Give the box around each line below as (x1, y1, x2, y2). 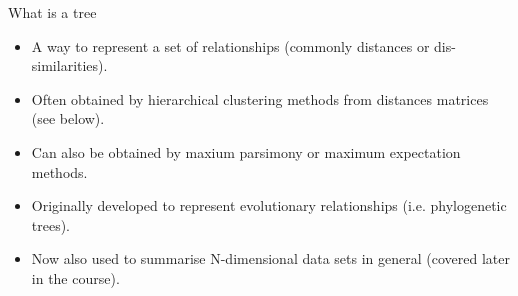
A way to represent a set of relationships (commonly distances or (31, 35, 430, 56)
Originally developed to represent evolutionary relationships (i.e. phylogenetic (31, 195, 507, 216)
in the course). (31, 267, 120, 288)
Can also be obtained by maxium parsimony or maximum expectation (31, 141, 461, 162)
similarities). (31, 55, 108, 76)
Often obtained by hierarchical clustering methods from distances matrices (31, 88, 489, 109)
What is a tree (8, 2, 97, 22)
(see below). (31, 108, 105, 129)
